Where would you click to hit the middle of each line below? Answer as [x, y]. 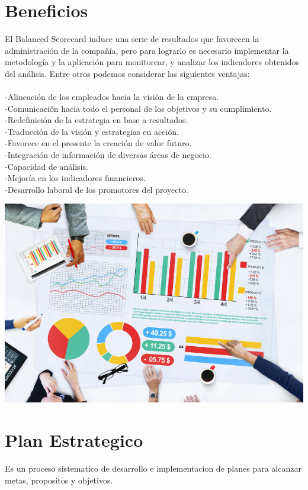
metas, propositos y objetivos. [59, 480]
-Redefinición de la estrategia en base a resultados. [97, 120]
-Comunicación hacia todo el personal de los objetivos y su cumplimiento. [138, 108]
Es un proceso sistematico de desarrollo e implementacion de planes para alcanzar [153, 468]
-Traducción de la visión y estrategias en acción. [92, 131]
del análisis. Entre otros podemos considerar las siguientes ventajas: [127, 73]
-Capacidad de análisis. [46, 166]
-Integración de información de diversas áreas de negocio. [108, 155]
